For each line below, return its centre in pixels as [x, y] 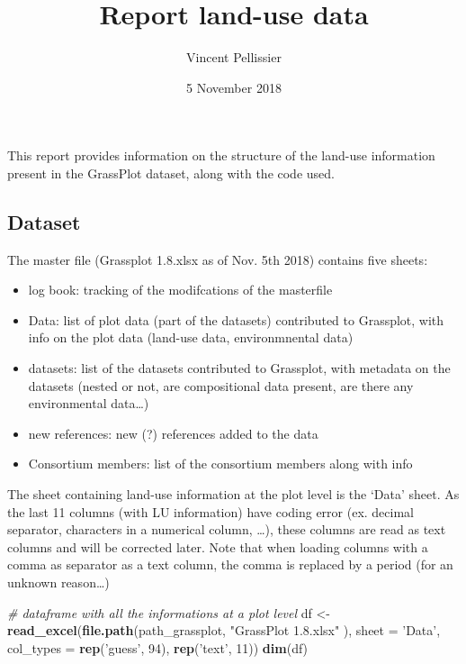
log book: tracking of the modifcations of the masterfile [180, 290]
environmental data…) [89, 403]
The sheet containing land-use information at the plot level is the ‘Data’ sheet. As [233, 494]
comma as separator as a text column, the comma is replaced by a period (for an [230, 564]
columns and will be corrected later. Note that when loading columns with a [218, 546]
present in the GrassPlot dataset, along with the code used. [171, 173]
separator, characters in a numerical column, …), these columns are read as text [227, 529]
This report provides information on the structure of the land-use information [221, 155]
